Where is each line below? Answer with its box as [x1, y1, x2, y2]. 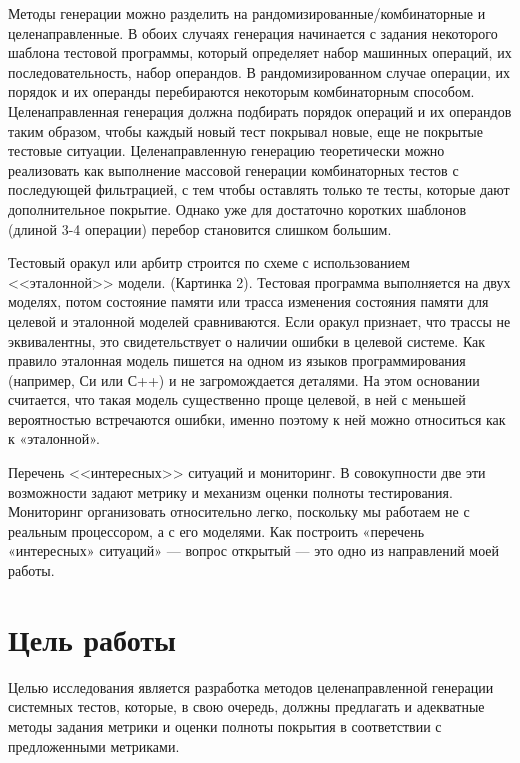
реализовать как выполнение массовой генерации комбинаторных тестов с [8, 159, 459, 180]
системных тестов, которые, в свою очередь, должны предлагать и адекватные [8, 696, 485, 717]
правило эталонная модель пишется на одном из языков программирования [8, 350, 466, 371]
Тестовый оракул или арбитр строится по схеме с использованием [8, 252, 410, 273]
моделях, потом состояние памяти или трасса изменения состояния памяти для [8, 291, 489, 312]
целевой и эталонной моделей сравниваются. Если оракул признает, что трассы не [8, 310, 511, 331]
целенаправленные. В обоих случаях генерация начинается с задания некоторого [8, 22, 498, 43]
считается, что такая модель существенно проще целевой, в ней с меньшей [8, 389, 466, 410]
